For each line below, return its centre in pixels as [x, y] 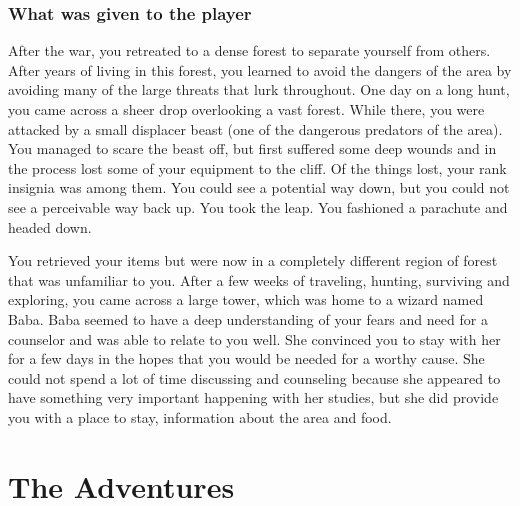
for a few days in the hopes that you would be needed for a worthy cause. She [246, 358]
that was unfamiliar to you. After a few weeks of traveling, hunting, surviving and [259, 279]
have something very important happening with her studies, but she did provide [253, 397]
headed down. [50, 226]
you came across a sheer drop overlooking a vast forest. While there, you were [246, 109]
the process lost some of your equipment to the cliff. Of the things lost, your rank [257, 167]
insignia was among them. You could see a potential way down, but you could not [259, 187]
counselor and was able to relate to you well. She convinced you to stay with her [254, 338]
